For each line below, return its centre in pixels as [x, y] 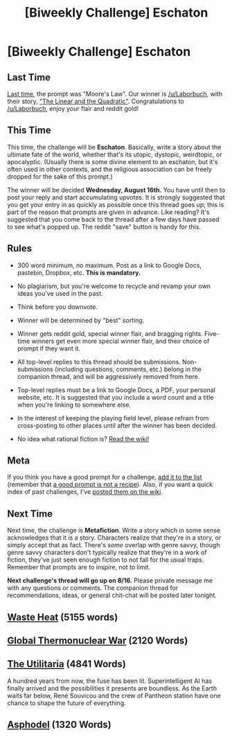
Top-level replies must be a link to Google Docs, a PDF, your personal [116, 390]
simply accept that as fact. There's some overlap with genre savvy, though [114, 545]
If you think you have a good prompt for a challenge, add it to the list [105, 477]
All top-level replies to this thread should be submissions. [99, 362]
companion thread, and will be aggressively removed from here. [108, 376]
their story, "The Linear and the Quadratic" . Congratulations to [96, 101]
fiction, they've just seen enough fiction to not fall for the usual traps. [106, 560]
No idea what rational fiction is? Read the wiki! [83, 438]
